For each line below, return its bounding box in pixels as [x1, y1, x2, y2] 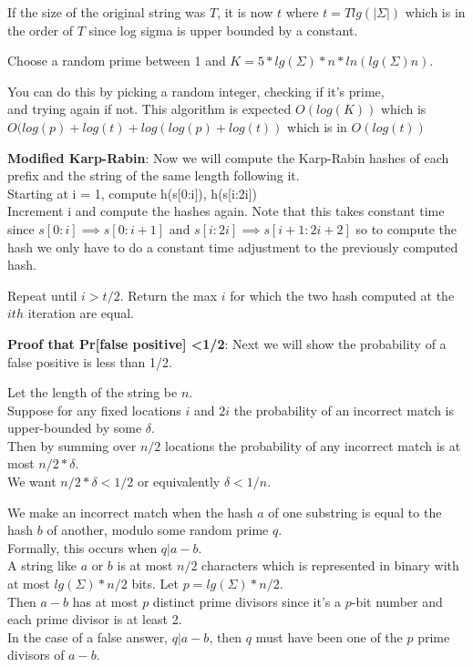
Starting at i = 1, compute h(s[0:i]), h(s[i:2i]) [7, 183, 258, 202]
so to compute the [355, 219, 457, 238]
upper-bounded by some [7, 418, 142, 437]
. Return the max [119, 285, 218, 304]
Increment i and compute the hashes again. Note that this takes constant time [7, 201, 445, 221]
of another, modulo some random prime [46, 520, 269, 539]
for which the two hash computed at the [230, 285, 455, 304]
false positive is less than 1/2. [7, 352, 172, 371]
